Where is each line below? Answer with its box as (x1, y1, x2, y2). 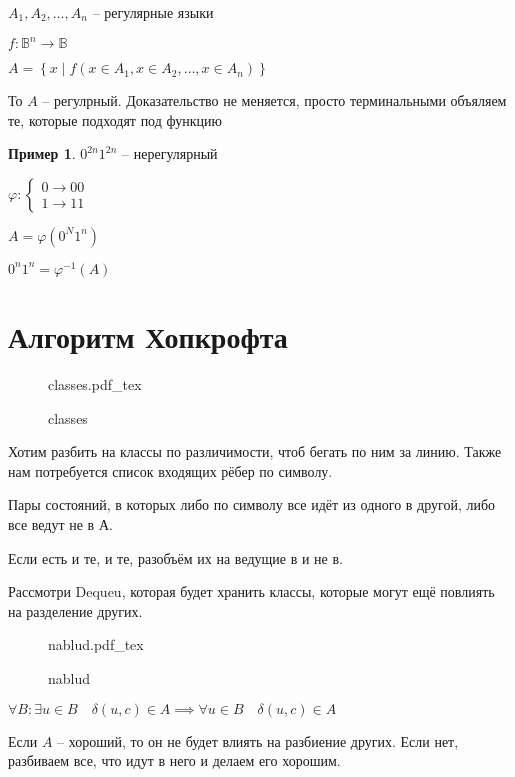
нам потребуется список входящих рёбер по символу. (8, 460, 333, 481)
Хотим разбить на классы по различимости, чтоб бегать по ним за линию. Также (8, 441, 502, 462)
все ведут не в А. (8, 514, 113, 535)
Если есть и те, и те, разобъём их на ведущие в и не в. (8, 547, 343, 568)
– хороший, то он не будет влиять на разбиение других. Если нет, (57, 730, 459, 751)
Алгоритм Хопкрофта (8, 316, 288, 357)
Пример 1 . (8, 143, 76, 164)
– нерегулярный (122, 143, 218, 164)
